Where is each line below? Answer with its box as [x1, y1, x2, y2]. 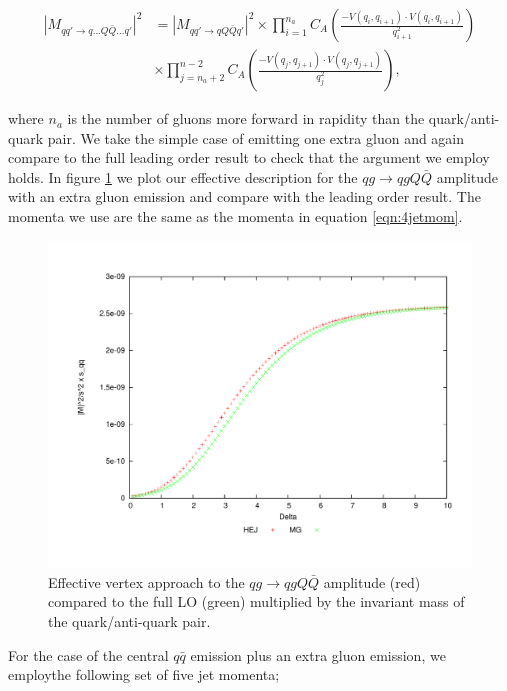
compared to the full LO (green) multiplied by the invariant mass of [48, 591, 465, 612]
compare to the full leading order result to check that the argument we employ [8, 147, 490, 168]
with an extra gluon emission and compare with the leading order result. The [8, 186, 481, 207]
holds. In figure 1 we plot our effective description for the [8, 166, 358, 187]
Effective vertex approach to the [48, 571, 245, 592]
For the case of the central [8, 644, 169, 665]
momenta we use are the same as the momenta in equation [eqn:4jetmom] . [8, 206, 463, 227]
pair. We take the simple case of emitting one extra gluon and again [47, 127, 465, 148]
